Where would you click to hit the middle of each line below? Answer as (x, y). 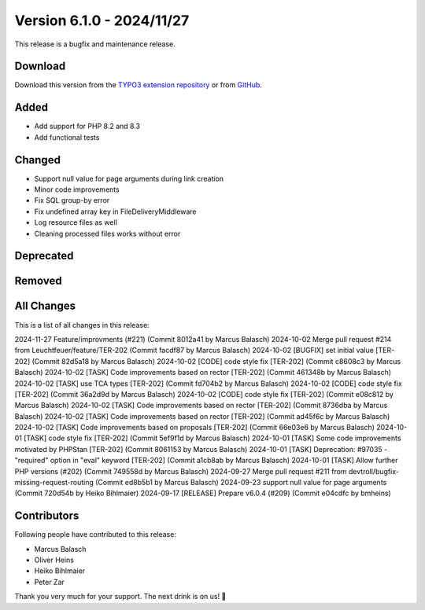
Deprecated (44, 256)
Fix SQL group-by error (72, 200)
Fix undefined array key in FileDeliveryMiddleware (115, 211)
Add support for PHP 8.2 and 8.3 (87, 127)
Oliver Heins (54, 560)
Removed (38, 281)
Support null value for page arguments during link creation (129, 178)
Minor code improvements (77, 189)
